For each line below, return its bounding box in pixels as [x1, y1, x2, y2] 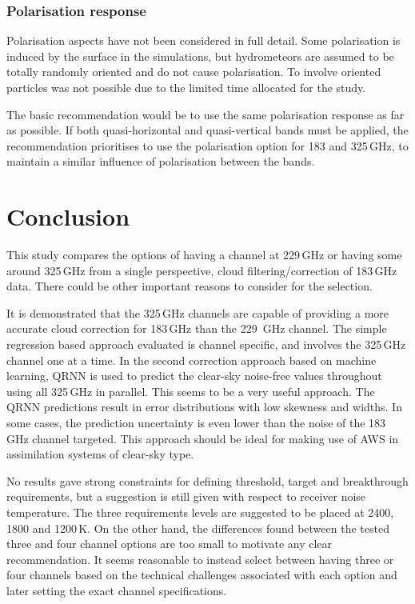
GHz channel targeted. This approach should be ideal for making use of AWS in [6, 430, 399, 446]
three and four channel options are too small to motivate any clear [6, 535, 333, 552]
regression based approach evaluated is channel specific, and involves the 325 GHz [6, 336, 406, 353]
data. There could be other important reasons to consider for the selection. [6, 278, 373, 294]
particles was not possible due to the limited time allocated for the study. [6, 79, 366, 95]
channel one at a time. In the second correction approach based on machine [6, 351, 377, 368]
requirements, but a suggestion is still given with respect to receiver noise [6, 488, 366, 505]
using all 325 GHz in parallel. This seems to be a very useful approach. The [6, 382, 375, 399]
